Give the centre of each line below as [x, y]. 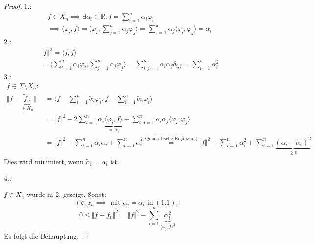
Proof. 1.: [18, 6]
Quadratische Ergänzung [171, 138]
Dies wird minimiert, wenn [44, 161]
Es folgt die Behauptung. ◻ [46, 235]
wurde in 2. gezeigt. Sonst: [66, 194]
